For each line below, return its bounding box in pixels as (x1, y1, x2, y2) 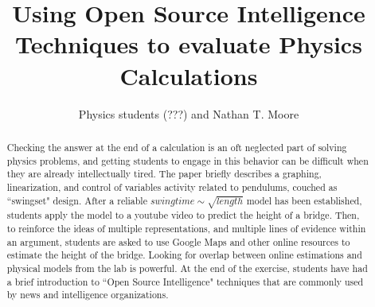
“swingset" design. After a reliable (6, 193, 147, 207)
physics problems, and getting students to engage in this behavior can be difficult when (6, 153, 369, 167)
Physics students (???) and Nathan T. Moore (78, 105, 299, 122)
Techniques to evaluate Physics (15, 28, 362, 60)
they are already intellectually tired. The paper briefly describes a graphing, (6, 167, 322, 181)
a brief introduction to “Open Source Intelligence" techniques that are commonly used (6, 274, 364, 288)
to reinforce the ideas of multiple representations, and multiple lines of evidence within (6, 222, 366, 235)
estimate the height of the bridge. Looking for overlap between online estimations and (6, 248, 362, 262)
